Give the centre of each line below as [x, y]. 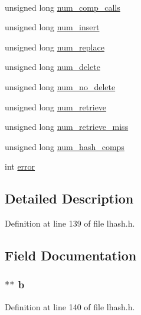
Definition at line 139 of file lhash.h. [70, 223]
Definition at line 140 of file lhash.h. [70, 306]
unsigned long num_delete [53, 67]
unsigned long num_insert [52, 27]
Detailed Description [69, 198]
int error [20, 166]
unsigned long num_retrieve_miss [67, 127]
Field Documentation [71, 255]
